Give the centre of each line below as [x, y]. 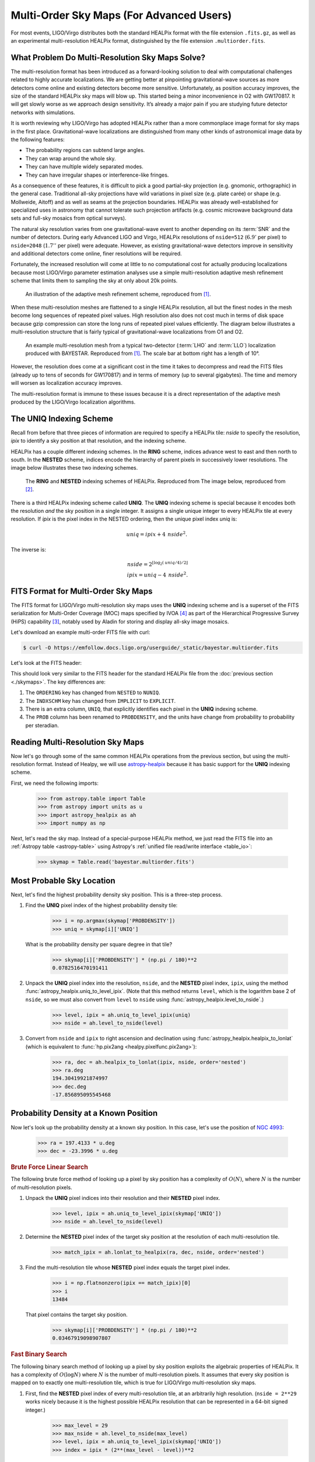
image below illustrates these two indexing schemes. [74, 468]
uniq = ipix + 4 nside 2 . [157, 534]
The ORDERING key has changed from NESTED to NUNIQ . [93, 692]
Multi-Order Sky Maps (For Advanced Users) [121, 15]
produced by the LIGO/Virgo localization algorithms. [73, 402]
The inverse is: [29, 549]
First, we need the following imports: [55, 783]
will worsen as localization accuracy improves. [66, 383]
